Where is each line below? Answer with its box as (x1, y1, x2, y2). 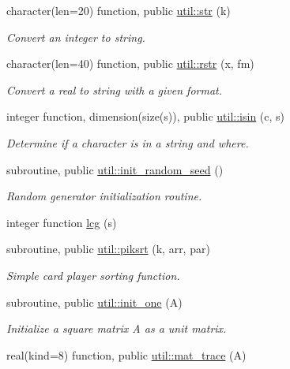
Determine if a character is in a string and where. (6, 134, 249, 151)
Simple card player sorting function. (6, 266, 180, 283)
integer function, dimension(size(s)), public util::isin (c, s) (6, 108, 285, 125)
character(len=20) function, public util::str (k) (6, 2, 231, 18)
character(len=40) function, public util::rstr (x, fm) (6, 55, 254, 72)
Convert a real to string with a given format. (6, 81, 223, 98)
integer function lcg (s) (6, 214, 117, 230)
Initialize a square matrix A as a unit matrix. (6, 320, 227, 337)
